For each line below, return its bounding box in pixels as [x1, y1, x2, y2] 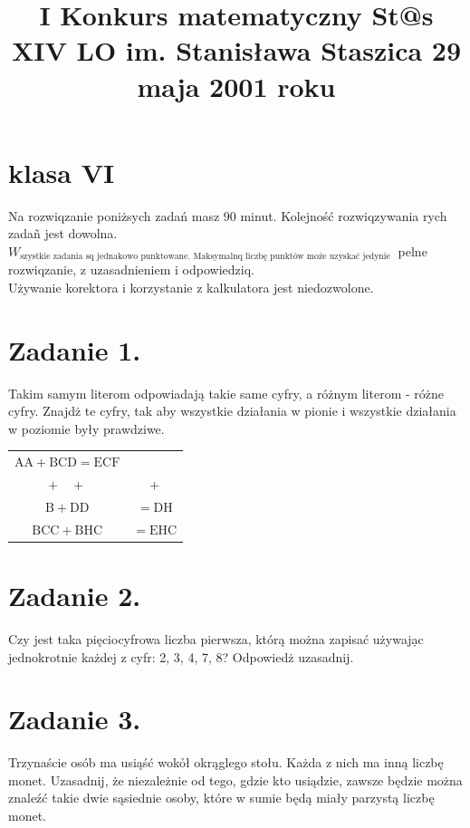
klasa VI [8, 153, 115, 190]
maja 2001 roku [137, 67, 336, 104]
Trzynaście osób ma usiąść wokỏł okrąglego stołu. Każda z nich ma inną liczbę [8, 753, 444, 772]
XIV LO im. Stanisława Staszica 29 [11, 32, 462, 69]
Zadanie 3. [8, 700, 141, 737]
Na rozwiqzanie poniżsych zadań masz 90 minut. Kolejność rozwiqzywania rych [8, 206, 447, 225]
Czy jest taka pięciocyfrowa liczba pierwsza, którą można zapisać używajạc [8, 629, 424, 648]
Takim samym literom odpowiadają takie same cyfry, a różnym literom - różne [8, 383, 444, 402]
